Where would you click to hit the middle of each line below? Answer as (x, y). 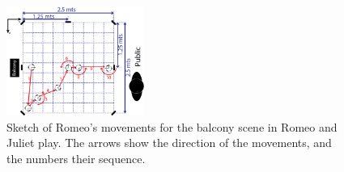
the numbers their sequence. (76, 159)
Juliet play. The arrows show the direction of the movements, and (169, 143)
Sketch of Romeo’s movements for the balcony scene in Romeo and (172, 126)
